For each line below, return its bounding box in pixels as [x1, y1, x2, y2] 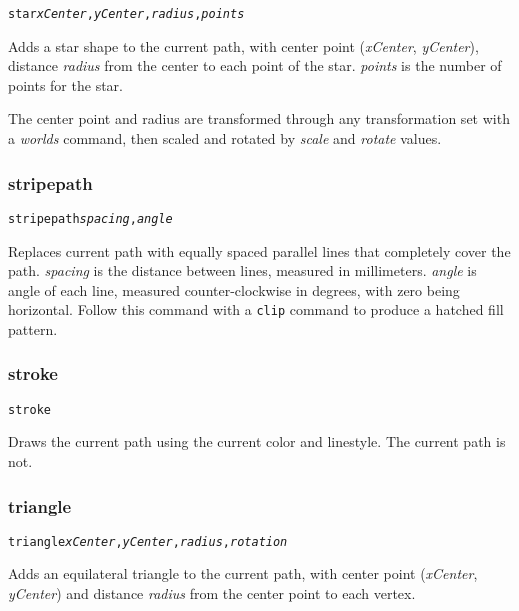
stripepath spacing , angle [8, 211, 173, 226]
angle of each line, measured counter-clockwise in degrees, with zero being [8, 279, 460, 300]
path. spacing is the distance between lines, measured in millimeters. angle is [8, 260, 477, 281]
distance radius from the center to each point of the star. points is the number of [8, 55, 502, 76]
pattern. [8, 318, 58, 339]
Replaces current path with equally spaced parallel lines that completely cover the [8, 240, 511, 261]
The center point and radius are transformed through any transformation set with [8, 108, 510, 129]
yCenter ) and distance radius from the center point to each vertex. [8, 583, 416, 604]
